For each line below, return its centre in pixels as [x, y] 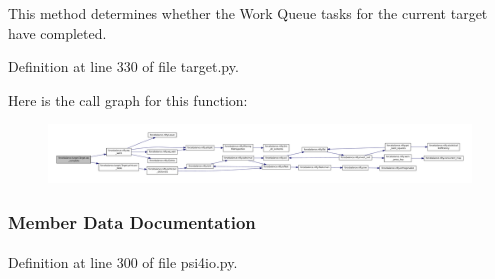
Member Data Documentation [132, 221]
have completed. [57, 32]
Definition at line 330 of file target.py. [123, 66]
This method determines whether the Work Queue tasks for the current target [248, 13]
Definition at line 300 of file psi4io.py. [123, 262]
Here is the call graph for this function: [128, 99]
